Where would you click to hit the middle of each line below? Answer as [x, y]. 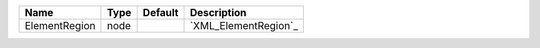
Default [160, 12]
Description [218, 12]
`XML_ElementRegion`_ [244, 25]
